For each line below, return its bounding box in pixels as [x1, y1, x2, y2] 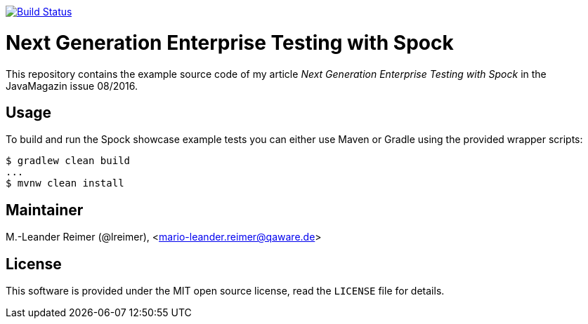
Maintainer [6, 201, 84, 219]
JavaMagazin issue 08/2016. [6, 79, 138, 92]
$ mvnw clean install [6, 177, 124, 189]
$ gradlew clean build [6, 155, 131, 167]
